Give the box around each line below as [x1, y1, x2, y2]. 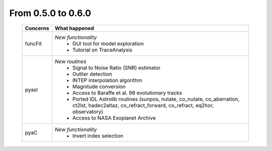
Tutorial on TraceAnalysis [72, 46, 133, 53]
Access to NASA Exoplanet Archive [72, 114, 156, 121]
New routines [54, 58, 87, 65]
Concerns [25, 25, 49, 32]
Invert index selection [72, 132, 123, 139]
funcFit [25, 40, 42, 47]
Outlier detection [72, 70, 112, 77]
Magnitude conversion [72, 83, 126, 90]
